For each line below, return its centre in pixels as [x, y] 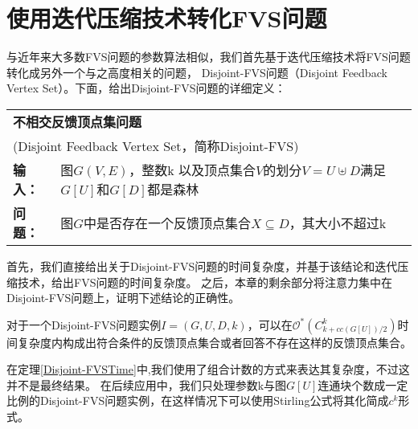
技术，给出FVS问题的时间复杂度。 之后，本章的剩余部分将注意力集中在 [205, 282]
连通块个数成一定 [363, 384]
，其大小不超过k [338, 223]
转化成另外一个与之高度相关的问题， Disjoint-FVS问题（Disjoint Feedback [197, 72]
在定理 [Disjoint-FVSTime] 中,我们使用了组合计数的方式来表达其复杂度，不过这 [208, 369]
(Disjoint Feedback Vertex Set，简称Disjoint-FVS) [156, 145]
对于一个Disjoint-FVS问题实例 [84, 324]
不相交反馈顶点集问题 [78, 121]
